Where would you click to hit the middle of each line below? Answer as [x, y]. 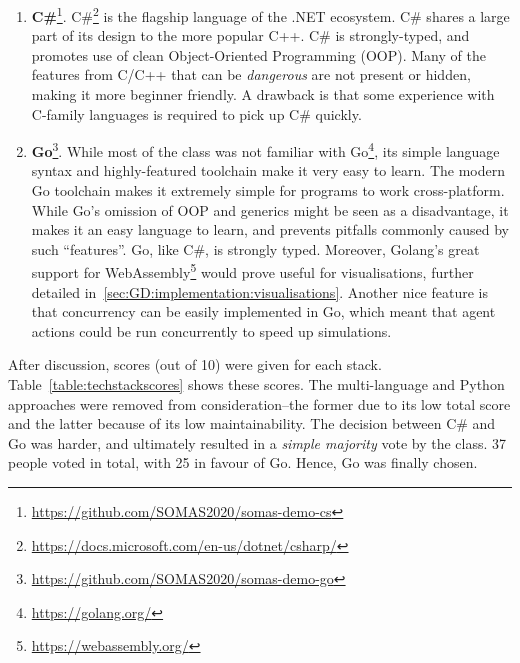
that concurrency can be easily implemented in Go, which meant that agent [263, 311]
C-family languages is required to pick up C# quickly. [196, 113]
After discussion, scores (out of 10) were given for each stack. [195, 364]
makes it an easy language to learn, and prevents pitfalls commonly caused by [270, 229]
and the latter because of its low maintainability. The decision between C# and [252, 423]
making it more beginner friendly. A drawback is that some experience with [263, 94]
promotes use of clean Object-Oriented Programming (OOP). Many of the [258, 54]
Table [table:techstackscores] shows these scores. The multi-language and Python [256, 384]
